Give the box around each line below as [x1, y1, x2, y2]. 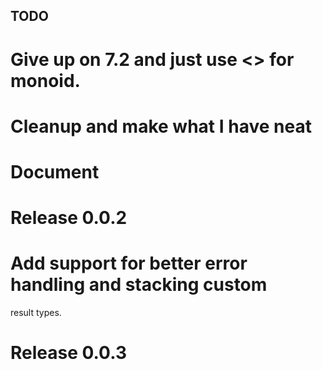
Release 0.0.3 [10, 342, 127, 364]
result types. [10, 307, 62, 319]
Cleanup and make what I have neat [10, 115, 312, 138]
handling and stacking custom [10, 274, 268, 296]
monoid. [10, 69, 81, 92]
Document [10, 160, 100, 183]
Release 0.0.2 [10, 207, 128, 229]
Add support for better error [10, 252, 248, 275]
